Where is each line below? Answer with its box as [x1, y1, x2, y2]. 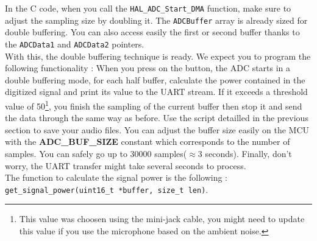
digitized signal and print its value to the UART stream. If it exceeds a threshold [5, 85, 308, 98]
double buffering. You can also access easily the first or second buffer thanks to [5, 26, 300, 38]
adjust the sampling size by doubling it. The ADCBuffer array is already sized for [5, 13, 308, 26]
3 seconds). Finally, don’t [198, 147, 292, 159]
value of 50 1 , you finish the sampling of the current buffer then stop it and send [5, 97, 302, 112]
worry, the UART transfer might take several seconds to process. [5, 159, 246, 172]
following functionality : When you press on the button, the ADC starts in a [5, 61, 291, 74]
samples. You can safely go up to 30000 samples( [5, 147, 187, 159]
